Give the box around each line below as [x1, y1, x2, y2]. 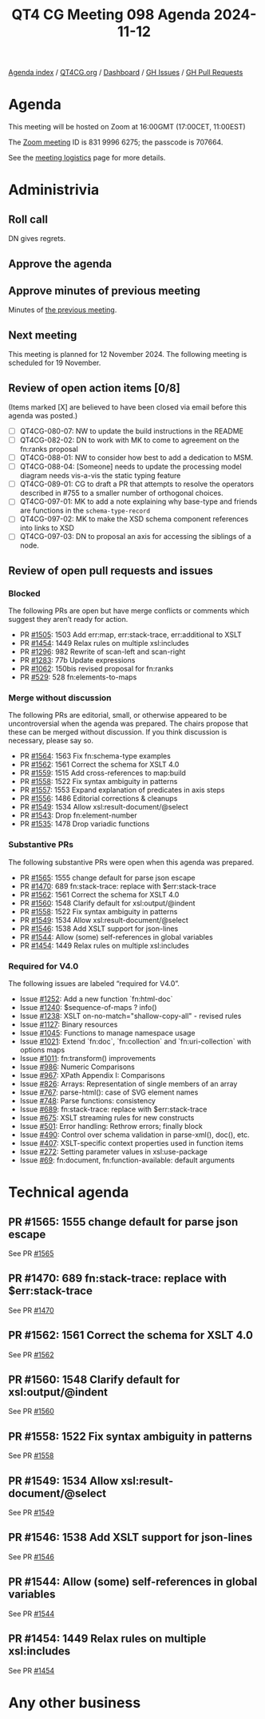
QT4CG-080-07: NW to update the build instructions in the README [19, 426, 243, 436]
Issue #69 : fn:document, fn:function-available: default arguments [19, 1155, 235, 1165]
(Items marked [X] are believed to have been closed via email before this [8, 402, 247, 412]
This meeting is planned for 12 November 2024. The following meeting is [8, 350, 247, 359]
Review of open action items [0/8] [8, 381, 181, 394]
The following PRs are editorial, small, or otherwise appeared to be [8, 711, 227, 720]
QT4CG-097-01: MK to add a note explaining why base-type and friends [19, 497, 258, 506]
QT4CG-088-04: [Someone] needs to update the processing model [19, 461, 242, 472]
